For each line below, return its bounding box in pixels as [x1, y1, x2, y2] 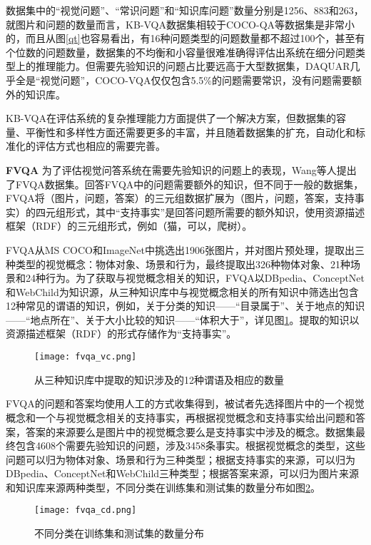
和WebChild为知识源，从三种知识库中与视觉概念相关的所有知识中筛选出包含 [6, 284, 359, 299]
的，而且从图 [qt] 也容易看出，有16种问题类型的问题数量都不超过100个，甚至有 [6, 31, 365, 46]
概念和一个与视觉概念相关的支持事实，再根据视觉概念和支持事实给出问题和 [6, 409, 355, 424]
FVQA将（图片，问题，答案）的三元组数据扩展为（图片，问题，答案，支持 [6, 190, 355, 205]
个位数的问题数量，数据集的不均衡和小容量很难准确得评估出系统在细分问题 [6, 44, 355, 59]
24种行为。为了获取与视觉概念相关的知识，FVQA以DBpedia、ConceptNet [25, 270, 365, 285]
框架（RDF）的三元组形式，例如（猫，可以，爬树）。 [6, 218, 253, 233]
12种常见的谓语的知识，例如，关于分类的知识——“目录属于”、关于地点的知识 [6, 298, 365, 313]
